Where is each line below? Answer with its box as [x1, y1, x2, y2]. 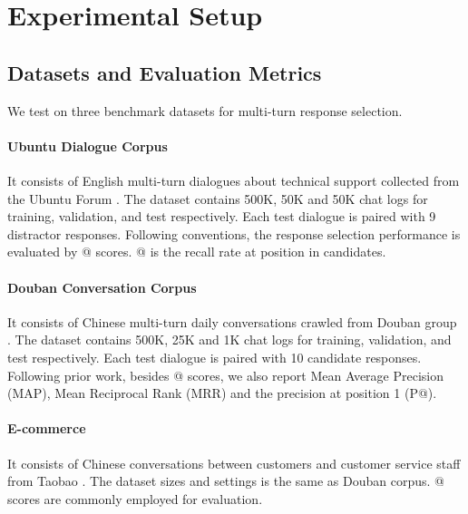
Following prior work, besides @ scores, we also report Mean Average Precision [7, 365, 444, 384]
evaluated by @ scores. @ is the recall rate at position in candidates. [7, 242, 386, 261]
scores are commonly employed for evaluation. [7, 489, 263, 508]
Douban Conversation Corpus [7, 277, 197, 296]
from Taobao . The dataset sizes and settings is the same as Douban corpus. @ [7, 471, 444, 490]
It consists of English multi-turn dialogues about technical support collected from [7, 170, 460, 189]
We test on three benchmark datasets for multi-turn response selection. [7, 101, 403, 120]
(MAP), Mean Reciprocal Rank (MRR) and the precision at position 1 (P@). [7, 383, 437, 402]
